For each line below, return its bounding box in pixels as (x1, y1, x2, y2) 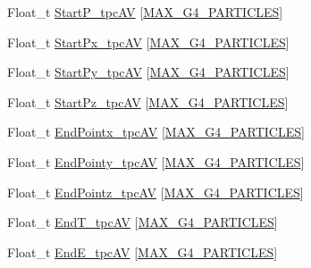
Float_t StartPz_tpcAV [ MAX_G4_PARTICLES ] (7, 92, 289, 111)
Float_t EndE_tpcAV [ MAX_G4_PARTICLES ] (7, 242, 278, 261)
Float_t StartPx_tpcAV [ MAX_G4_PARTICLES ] (7, 32, 290, 51)
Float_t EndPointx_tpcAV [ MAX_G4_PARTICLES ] (7, 122, 305, 141)
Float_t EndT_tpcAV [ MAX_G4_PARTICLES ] (7, 213, 278, 231)
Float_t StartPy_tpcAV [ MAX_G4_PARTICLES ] (7, 63, 290, 81)
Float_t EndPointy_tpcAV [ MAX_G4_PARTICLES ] (7, 152, 305, 171)
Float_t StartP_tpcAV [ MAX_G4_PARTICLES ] (7, 3, 283, 21)
